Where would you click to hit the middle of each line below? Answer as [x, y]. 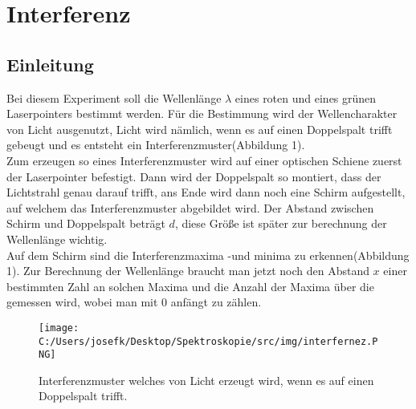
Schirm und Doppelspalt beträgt [86, 223]
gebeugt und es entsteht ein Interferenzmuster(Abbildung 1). [156, 145]
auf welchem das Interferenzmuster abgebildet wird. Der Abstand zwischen [190, 207]
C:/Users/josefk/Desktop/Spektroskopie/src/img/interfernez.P [208, 341]
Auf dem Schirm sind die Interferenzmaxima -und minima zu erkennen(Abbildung [208, 255]
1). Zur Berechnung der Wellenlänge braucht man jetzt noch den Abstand [188, 271]
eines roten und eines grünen [306, 97]
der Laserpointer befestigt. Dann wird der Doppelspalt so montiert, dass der [194, 176]
